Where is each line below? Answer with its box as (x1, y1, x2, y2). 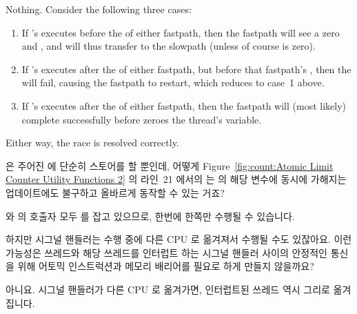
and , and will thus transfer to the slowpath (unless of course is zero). (21, 39, 316, 53)
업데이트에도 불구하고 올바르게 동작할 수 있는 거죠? (6, 185, 225, 199)
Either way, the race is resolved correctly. (6, 135, 179, 150)
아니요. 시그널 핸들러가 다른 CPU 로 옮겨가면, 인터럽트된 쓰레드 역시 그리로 (6, 282, 330, 296)
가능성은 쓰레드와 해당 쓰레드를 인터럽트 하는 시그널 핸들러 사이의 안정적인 (6, 245, 327, 259)
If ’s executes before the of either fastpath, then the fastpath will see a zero (21, 25, 340, 39)
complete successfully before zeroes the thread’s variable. (21, 112, 262, 126)
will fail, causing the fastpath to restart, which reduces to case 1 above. (21, 75, 325, 90)
